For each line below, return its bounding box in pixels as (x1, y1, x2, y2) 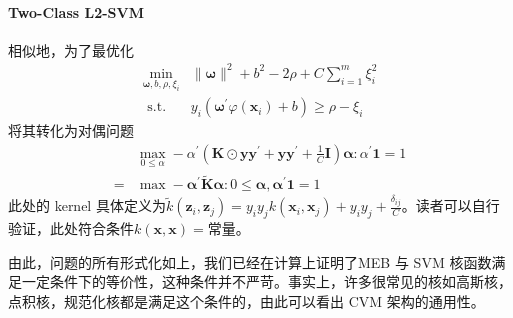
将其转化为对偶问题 (8, 120, 134, 141)
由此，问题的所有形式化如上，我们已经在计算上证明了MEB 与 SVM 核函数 (8, 251, 492, 272)
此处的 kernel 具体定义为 (8, 195, 166, 216)
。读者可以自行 (401, 195, 500, 216)
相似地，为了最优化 (8, 39, 134, 60)
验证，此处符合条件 (8, 217, 134, 238)
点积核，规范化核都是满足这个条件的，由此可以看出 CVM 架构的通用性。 (8, 290, 485, 311)
